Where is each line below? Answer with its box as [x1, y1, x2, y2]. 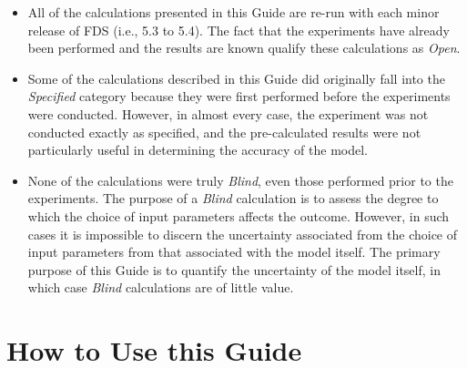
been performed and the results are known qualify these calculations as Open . [27, 38, 461, 57]
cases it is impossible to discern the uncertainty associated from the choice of [27, 224, 458, 243]
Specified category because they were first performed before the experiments [27, 87, 451, 106]
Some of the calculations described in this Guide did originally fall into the [27, 68, 445, 87]
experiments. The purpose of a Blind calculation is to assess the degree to [27, 189, 439, 208]
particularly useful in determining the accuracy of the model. [27, 140, 369, 159]
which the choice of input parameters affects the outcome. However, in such [27, 206, 450, 225]
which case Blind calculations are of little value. [27, 278, 294, 297]
